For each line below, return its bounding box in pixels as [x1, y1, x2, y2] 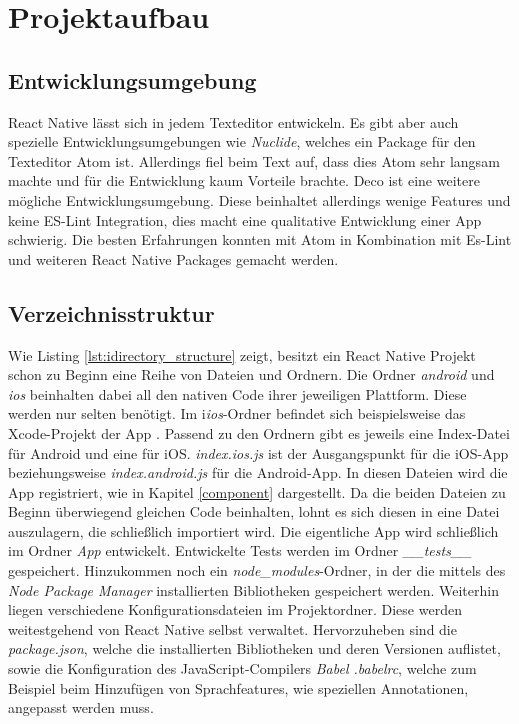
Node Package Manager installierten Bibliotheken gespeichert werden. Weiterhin [8, 579, 499, 600]
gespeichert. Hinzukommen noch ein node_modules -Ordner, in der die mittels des [8, 560, 506, 581]
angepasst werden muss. [8, 697, 154, 718]
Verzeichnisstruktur [8, 297, 215, 328]
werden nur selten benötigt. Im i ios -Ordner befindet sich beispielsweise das [8, 403, 466, 424]
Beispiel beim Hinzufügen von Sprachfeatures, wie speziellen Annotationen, [8, 677, 469, 698]
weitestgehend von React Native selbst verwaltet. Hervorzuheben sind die [8, 618, 457, 639]
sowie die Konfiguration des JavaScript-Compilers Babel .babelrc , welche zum [8, 658, 477, 679]
